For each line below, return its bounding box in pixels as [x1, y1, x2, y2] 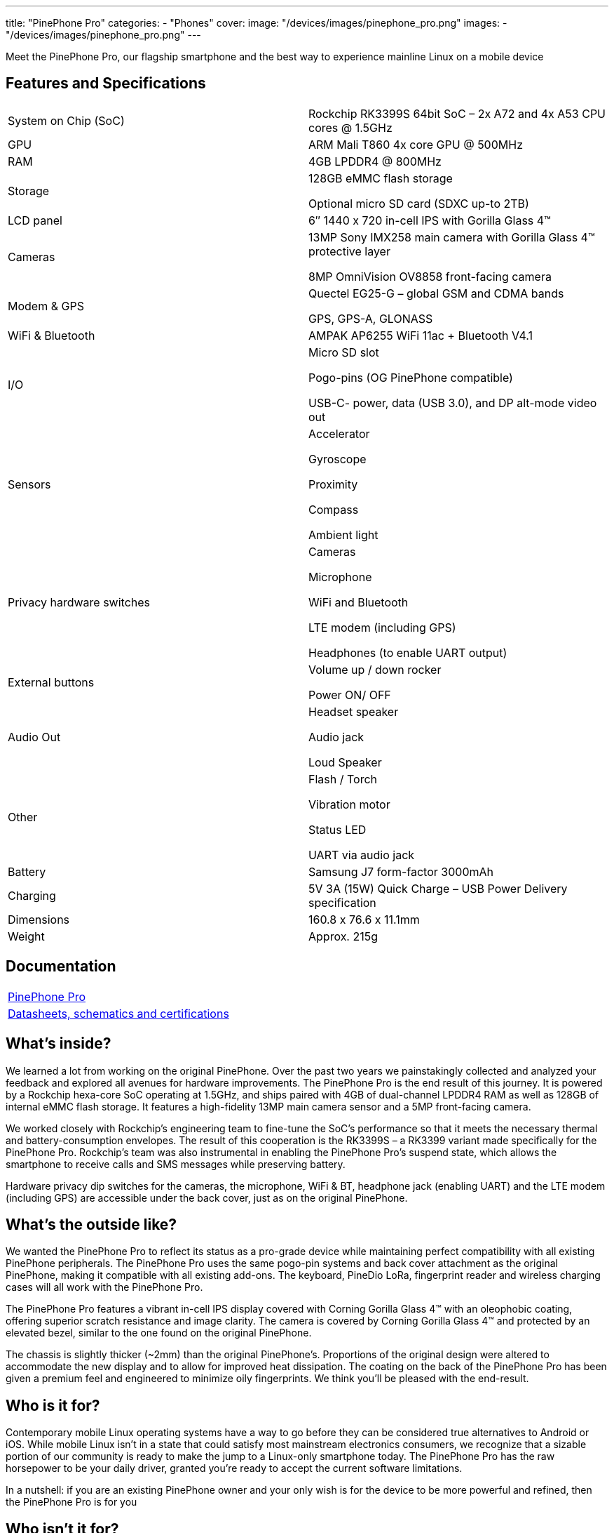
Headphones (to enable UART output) [308, 645, 507, 660]
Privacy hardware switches [8, 595, 151, 609]
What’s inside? [6, 1035, 111, 1053]
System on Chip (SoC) [8, 113, 125, 128]
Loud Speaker [308, 755, 382, 769]
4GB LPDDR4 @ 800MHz [308, 154, 442, 168]
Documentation [6, 957, 116, 976]
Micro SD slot [308, 345, 379, 359]
